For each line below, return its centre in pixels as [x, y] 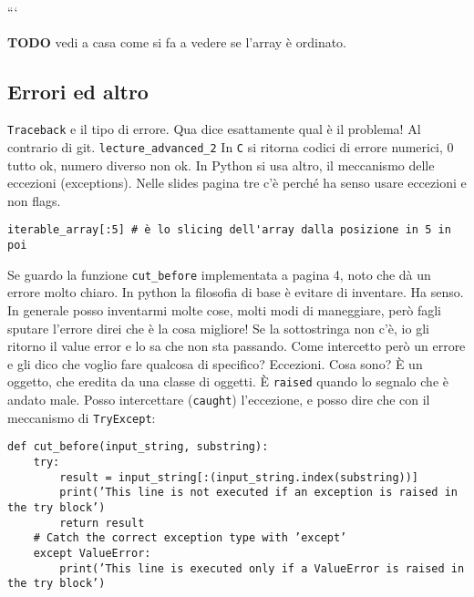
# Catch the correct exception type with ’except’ [190, 538]
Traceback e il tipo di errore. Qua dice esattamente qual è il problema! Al [214, 129]
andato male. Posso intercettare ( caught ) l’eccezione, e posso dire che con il [219, 400]
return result [102, 523]
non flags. [34, 200]
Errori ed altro [78, 91]
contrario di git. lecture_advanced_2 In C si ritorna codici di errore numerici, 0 [231, 147]
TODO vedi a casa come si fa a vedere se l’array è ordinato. [177, 41]
